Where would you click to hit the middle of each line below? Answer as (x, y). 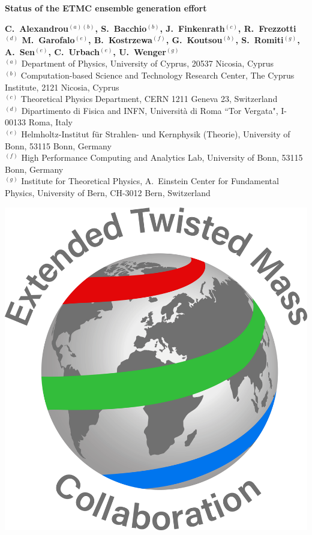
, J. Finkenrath (192, 28)
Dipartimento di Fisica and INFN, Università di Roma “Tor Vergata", (150, 110)
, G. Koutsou (194, 40)
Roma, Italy (50, 122)
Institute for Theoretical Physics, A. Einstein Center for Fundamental (150, 181)
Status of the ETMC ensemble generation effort (106, 8)
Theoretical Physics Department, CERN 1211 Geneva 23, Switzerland (149, 99)
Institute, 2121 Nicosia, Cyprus (62, 87)
